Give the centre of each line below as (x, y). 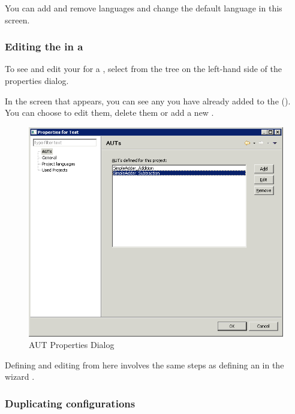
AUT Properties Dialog (72, 345)
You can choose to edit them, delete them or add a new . (109, 112)
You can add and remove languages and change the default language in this (144, 8)
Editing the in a (44, 46)
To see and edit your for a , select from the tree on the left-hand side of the (143, 69)
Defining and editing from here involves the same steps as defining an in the (145, 364)
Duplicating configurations (70, 403)
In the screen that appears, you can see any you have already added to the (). (148, 100)
